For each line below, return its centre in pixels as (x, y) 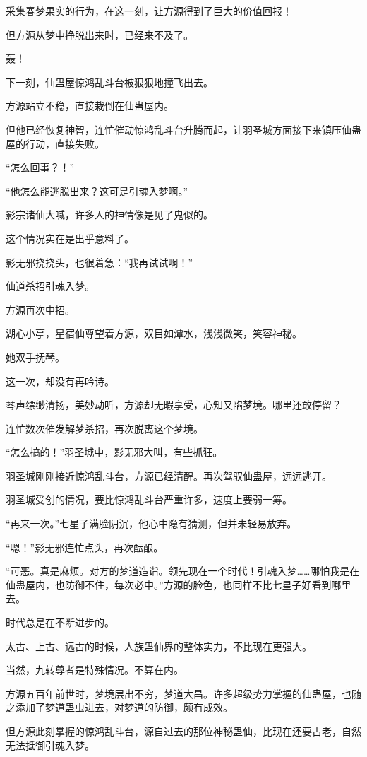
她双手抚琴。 (35, 357)
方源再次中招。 (40, 309)
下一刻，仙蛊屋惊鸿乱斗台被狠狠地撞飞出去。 (109, 82)
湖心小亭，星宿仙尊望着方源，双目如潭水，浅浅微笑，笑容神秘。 (154, 333)
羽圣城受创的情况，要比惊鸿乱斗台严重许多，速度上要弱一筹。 (149, 499)
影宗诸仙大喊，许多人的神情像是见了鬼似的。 (109, 215)
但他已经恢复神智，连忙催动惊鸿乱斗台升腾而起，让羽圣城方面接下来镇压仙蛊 (183, 129)
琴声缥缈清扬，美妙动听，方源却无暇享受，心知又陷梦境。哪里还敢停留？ (174, 405)
